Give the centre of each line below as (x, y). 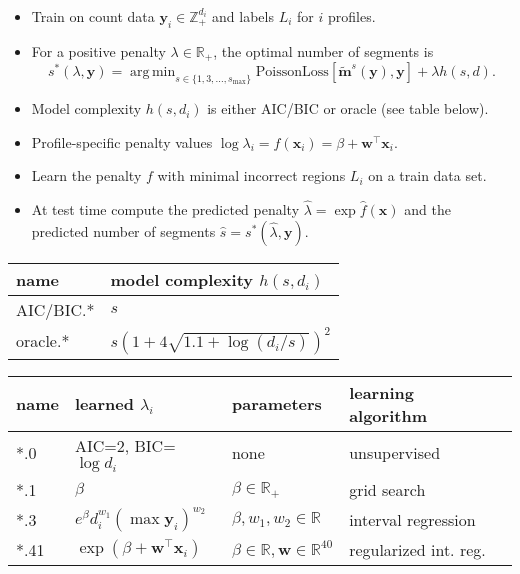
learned (104, 404)
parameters (276, 404)
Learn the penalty (86, 175)
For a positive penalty (98, 50)
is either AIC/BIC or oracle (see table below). (348, 108)
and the (427, 209)
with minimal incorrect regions (251, 175)
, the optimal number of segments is (323, 50)
